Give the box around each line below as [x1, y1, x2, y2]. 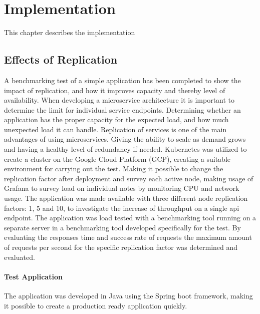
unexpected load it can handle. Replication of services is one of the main [4, 124, 227, 134]
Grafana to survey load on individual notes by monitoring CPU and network [4, 183, 239, 193]
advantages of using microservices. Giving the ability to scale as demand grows [4, 134, 246, 144]
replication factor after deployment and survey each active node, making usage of [4, 173, 253, 183]
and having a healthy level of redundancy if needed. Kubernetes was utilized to [4, 144, 247, 154]
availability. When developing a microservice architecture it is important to [4, 95, 235, 105]
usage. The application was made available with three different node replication [4, 193, 248, 203]
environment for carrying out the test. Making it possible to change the [4, 163, 223, 174]
